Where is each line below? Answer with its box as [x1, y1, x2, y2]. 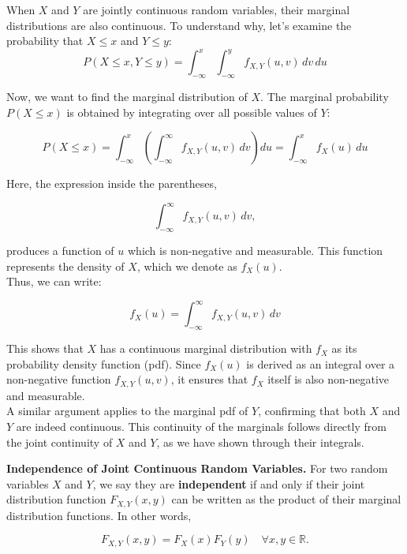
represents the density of [6, 257, 125, 274]
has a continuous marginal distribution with [99, 340, 312, 357]
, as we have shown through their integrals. [156, 433, 364, 450]
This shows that [6, 340, 84, 357]
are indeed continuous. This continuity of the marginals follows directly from [16, 418, 386, 435]
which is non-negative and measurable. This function [127, 242, 383, 259]
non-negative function [6, 371, 111, 387]
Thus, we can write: [6, 273, 102, 290]
